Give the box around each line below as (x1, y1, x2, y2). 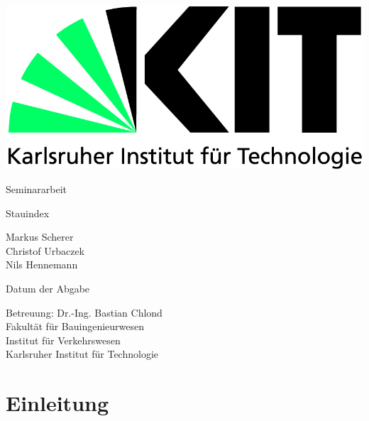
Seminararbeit (6, 182, 67, 196)
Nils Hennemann (6, 257, 78, 272)
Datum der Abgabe (6, 280, 90, 295)
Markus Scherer (6, 229, 74, 244)
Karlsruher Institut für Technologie (6, 346, 159, 361)
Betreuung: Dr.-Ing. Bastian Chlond (6, 305, 163, 319)
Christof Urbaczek (6, 243, 84, 258)
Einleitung (6, 388, 109, 417)
